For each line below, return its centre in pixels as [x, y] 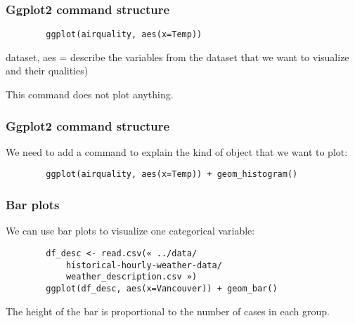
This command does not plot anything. [90, 94]
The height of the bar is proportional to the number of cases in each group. [168, 311]
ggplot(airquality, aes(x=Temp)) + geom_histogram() [172, 174]
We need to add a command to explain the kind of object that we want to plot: [177, 151]
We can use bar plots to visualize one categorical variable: [130, 231]
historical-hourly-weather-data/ [144, 265]
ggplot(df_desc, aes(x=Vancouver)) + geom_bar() [162, 288]
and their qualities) [47, 71]
